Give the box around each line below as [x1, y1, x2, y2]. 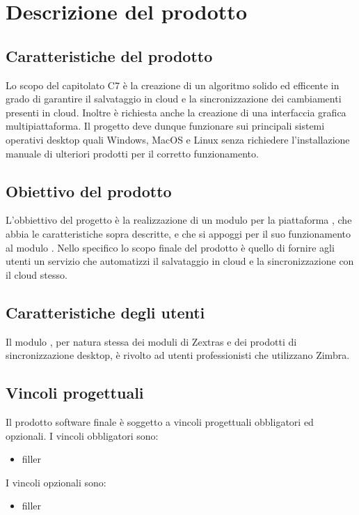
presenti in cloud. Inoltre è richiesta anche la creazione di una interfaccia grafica [6, 105, 346, 119]
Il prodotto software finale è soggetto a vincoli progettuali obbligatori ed [6, 414, 314, 429]
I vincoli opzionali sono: [6, 475, 106, 489]
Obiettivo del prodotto [6, 180, 172, 201]
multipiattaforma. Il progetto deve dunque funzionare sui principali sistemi [6, 118, 325, 133]
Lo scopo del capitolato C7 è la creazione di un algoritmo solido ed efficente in [6, 77, 340, 92]
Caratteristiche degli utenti [6, 301, 205, 323]
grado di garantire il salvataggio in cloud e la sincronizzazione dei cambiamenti [6, 91, 342, 106]
